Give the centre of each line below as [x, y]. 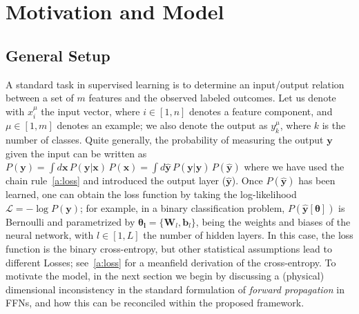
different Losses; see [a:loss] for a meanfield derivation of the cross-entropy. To [171, 262]
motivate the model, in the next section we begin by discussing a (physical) [165, 276]
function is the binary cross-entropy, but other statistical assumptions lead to [169, 248]
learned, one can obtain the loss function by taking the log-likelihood [151, 194]
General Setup [58, 55]
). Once [247, 180]
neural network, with [50, 235]
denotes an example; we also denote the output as [162, 125]
